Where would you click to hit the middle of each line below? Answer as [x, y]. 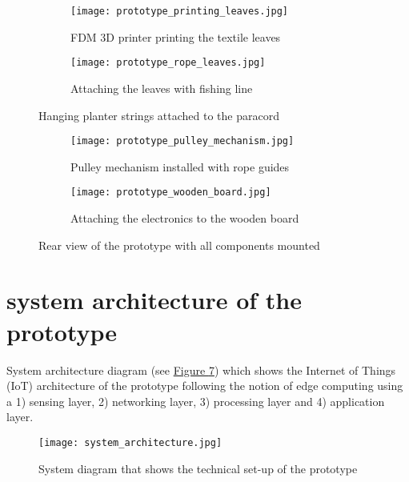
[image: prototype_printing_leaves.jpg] [180, 11]
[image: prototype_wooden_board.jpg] [171, 193]
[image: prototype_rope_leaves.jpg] [168, 63]
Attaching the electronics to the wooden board [185, 218]
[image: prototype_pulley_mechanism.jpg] [182, 141]
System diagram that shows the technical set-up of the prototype [198, 468]
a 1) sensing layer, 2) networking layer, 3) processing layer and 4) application [196, 401]
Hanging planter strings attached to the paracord [159, 115]
